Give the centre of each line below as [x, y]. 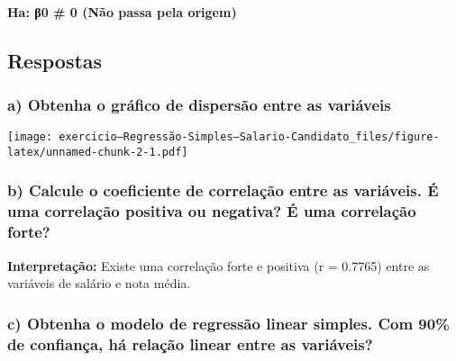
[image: [30, 137]
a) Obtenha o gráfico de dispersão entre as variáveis [199, 104]
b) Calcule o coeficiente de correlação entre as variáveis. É [223, 190]
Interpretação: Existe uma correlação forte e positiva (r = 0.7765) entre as [219, 265]
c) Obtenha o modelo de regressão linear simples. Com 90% [228, 323]
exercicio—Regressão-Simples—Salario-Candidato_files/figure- [249, 137]
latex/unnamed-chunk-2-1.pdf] [98, 152]
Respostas [55, 60]
